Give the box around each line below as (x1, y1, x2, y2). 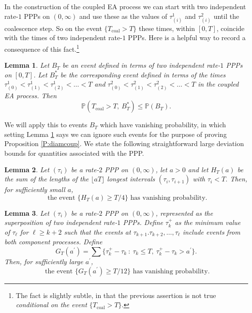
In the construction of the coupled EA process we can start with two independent (4, 1, 246, 11)
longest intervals (107, 174, 155, 184)
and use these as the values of (79, 11, 167, 21)
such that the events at (64, 226, 131, 237)
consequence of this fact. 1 (4, 42, 79, 54)
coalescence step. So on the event (4, 23, 102, 33)
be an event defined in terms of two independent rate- (62, 60, 221, 70)
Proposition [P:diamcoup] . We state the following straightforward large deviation (4, 138, 244, 149)
